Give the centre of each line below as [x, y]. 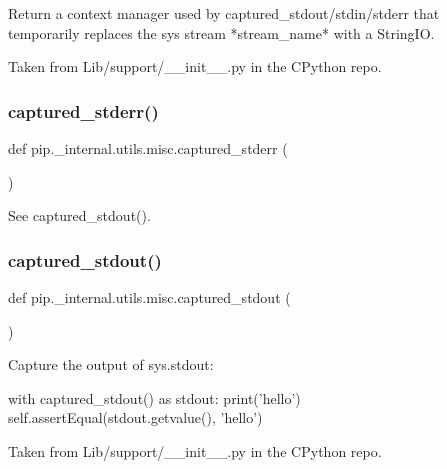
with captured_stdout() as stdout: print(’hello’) [154, 397]
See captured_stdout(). [79, 215]
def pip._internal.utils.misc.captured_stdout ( [149, 297]
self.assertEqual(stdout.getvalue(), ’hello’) [135, 417]
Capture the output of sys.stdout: [111, 364]
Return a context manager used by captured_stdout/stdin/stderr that [224, 13]
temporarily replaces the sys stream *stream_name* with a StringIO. [221, 32]
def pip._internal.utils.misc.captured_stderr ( [148, 148]
